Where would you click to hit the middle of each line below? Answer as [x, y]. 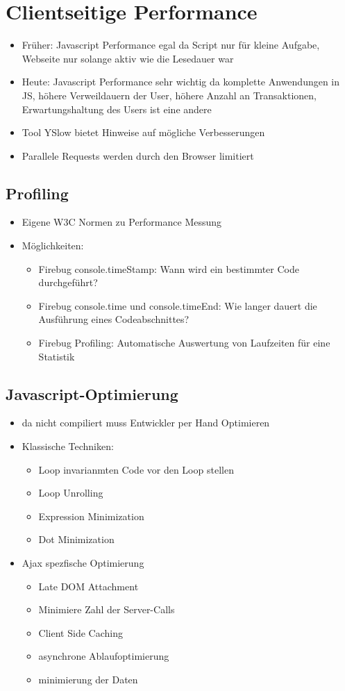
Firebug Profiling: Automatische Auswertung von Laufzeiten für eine [184, 343]
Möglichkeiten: [53, 245]
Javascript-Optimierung [92, 393]
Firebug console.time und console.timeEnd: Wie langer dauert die [178, 305]
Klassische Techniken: [68, 446]
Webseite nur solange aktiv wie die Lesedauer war [128, 58]
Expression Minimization [91, 516]
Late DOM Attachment [89, 586]
